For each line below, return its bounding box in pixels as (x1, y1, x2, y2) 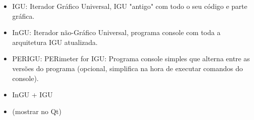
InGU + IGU (12, 89, 53, 100)
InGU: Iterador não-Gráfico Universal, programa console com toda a (12, 27, 221, 38)
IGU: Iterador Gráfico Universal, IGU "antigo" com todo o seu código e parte (12, 1, 248, 11)
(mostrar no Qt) (12, 106, 62, 116)
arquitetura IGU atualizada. (12, 37, 98, 47)
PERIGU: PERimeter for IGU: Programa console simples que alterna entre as (12, 53, 250, 64)
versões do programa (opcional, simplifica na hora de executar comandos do (12, 63, 243, 73)
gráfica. (12, 10, 35, 21)
